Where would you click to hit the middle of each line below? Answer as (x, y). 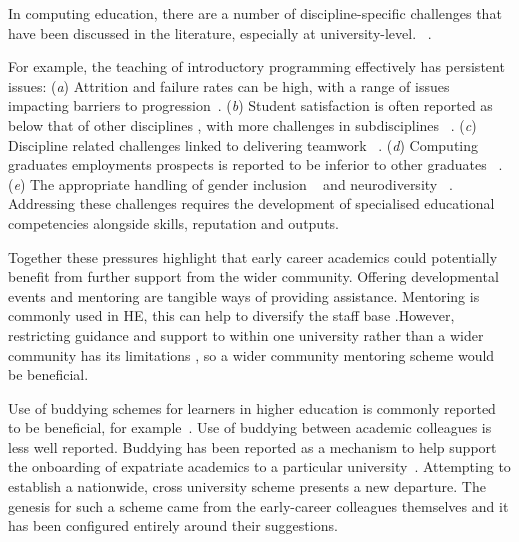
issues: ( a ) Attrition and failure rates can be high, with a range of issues (229, 85)
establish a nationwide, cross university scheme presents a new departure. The (247, 486)
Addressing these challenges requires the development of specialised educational (251, 203)
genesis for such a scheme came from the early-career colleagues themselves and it (258, 505)
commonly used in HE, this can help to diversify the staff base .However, (231, 315)
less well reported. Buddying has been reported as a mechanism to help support (252, 446)
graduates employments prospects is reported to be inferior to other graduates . (255, 164)
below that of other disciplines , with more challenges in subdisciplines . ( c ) (242, 124)
